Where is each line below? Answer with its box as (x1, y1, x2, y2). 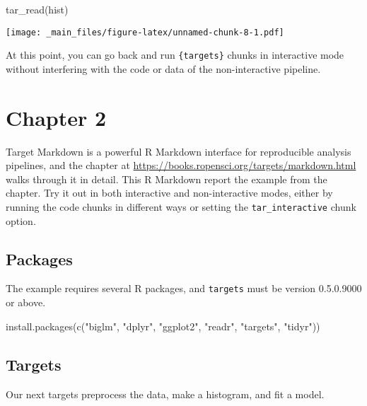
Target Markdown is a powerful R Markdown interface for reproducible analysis (6, 144, 351, 158)
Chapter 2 (6, 103, 107, 132)
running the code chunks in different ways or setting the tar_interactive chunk (6, 199, 356, 214)
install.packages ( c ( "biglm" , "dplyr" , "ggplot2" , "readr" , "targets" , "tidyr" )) (6, 318, 320, 333)
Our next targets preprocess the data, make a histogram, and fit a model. (6, 386, 325, 401)
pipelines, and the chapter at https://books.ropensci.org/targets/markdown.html (6, 158, 356, 173)
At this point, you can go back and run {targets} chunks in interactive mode (6, 47, 344, 62)
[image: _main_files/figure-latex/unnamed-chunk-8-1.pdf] (6, 27, 284, 37)
